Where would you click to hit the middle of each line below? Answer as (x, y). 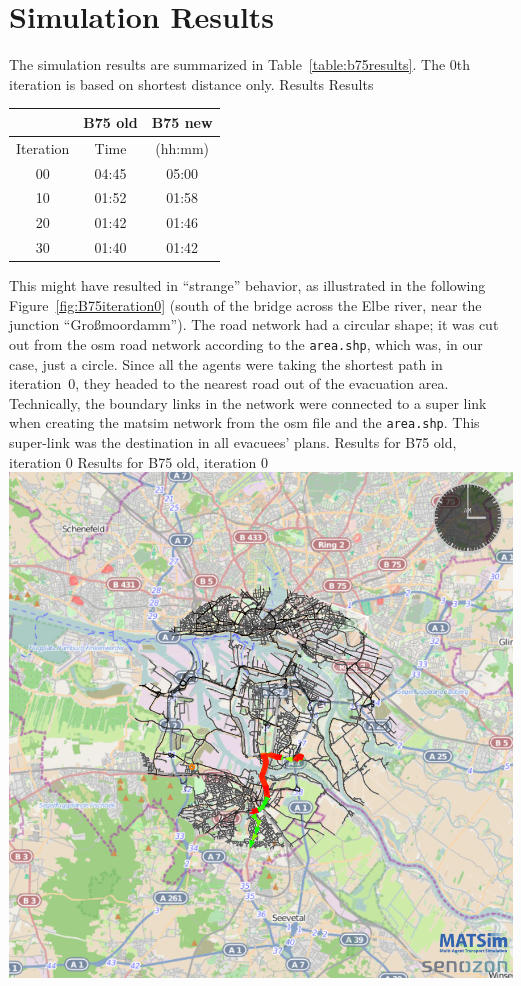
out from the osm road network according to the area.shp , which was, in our (246, 343)
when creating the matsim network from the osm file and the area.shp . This (244, 422)
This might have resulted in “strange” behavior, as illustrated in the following (247, 285)
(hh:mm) (182, 147)
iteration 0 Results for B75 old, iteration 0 (138, 461)
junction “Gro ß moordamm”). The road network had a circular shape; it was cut (254, 324)
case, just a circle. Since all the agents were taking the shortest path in (226, 363)
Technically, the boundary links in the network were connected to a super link (248, 402)
